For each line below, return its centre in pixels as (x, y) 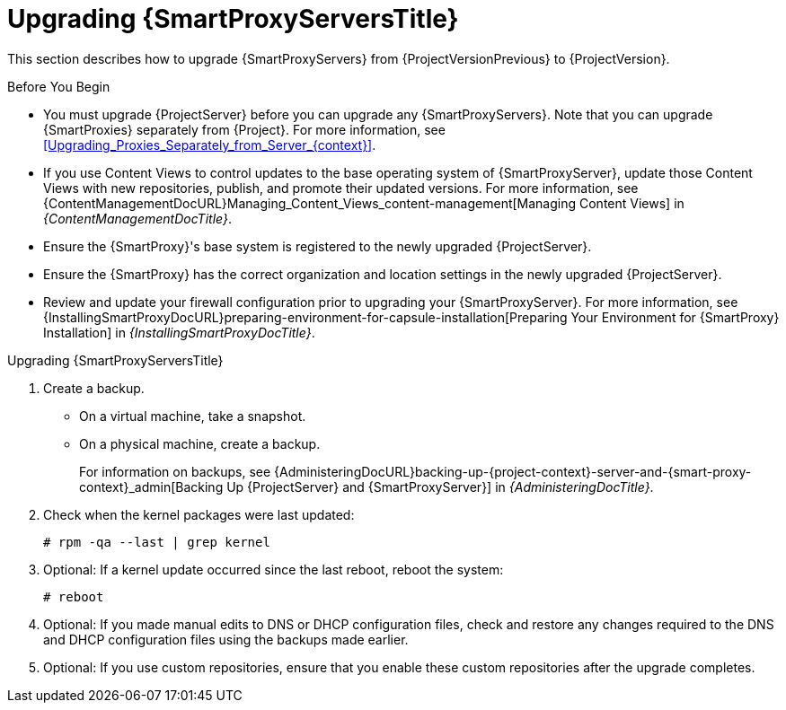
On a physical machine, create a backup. (200, 443)
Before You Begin (59, 86)
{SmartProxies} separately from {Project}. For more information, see (244, 129)
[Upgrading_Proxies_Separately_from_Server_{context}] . (210, 145)
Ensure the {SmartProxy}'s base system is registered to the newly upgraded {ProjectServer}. (318, 246)
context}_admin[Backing (151, 486)
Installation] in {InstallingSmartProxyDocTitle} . (179, 332)
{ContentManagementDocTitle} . (137, 218)
